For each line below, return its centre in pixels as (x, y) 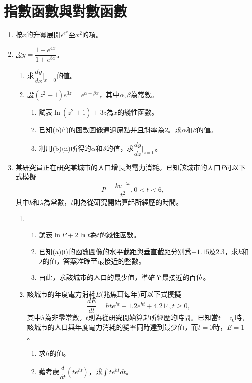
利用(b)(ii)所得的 (65, 148)
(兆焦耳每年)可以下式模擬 (141, 293)
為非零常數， (65, 317)
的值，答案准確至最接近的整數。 (94, 261)
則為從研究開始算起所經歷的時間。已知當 (153, 317)
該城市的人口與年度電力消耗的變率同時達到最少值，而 (113, 327)
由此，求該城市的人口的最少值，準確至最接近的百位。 (124, 277)
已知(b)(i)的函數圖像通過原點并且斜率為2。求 (110, 129)
